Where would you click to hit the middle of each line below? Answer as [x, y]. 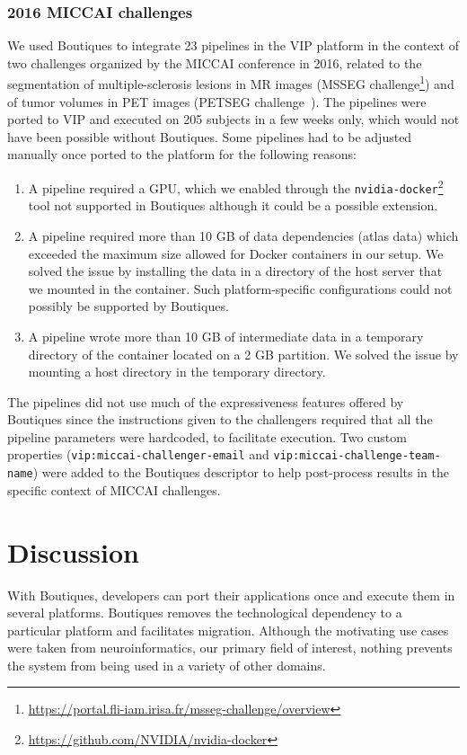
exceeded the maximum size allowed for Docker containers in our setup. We [236, 253]
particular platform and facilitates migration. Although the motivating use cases [228, 630]
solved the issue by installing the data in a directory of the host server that [235, 271]
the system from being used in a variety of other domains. [167, 665]
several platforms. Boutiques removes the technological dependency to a [205, 613]
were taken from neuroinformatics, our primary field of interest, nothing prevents [230, 648]
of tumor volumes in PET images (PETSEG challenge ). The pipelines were [217, 101]
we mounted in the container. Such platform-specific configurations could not [240, 288]
